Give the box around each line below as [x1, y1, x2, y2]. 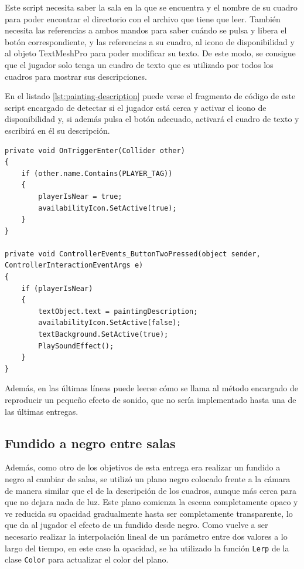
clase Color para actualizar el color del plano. [5, 553, 169, 565]
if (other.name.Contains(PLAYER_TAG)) [21, 169, 173, 178]
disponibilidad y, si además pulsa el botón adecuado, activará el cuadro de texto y [5, 113, 299, 125]
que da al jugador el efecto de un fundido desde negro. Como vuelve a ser [5, 519, 268, 531]
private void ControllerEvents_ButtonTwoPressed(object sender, [5, 249, 261, 258]
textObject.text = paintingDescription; [38, 307, 198, 316]
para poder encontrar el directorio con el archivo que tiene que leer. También [5, 12, 281, 25]
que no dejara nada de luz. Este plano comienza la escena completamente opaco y [5, 496, 298, 508]
